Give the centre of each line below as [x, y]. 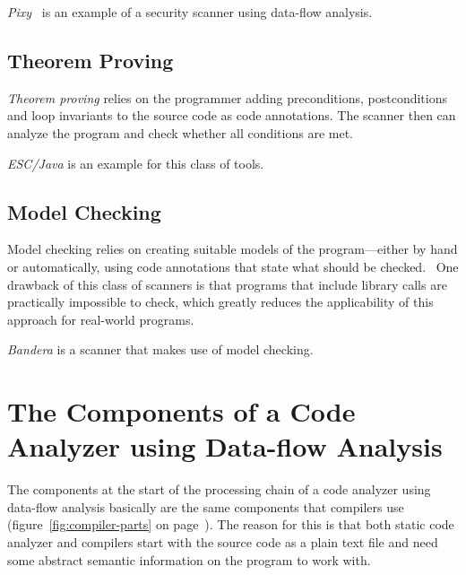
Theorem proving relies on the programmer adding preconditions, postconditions [227, 97]
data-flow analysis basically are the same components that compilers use [206, 506]
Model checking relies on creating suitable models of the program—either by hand [233, 249]
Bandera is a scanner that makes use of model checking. [160, 349]
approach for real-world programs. [101, 319]
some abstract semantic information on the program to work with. [189, 559]
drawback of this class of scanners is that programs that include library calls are [227, 284]
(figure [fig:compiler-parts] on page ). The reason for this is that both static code [231, 524]
